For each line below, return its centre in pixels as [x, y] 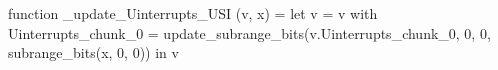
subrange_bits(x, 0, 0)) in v [93, 52]
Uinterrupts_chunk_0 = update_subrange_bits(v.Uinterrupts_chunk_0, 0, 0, [249, 32]
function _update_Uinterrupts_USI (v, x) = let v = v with [193, 13]
